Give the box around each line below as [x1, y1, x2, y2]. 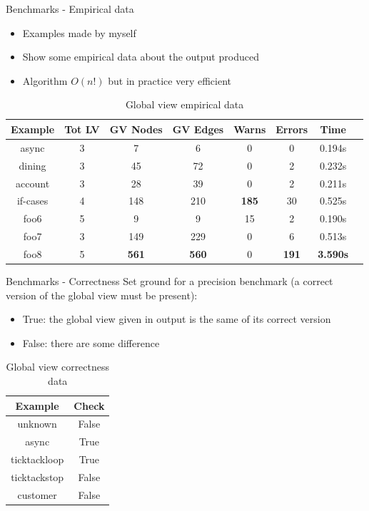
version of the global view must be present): [6, 287, 198, 302]
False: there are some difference [22, 335, 160, 350]
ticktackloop [11, 452, 64, 467]
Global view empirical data [125, 97, 244, 112]
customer [17, 487, 57, 502]
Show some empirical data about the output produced [22, 49, 259, 64]
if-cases [16, 193, 49, 208]
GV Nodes [109, 121, 163, 136]
